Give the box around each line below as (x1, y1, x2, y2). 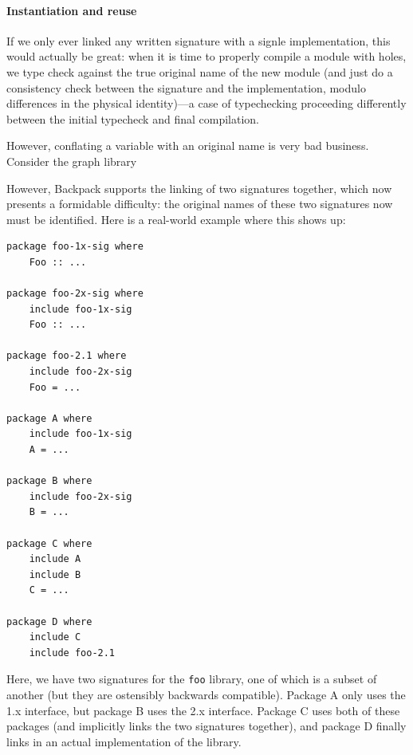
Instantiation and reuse (6, 2, 137, 18)
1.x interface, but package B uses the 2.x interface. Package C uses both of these (6, 702, 400, 718)
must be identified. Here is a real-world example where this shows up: (6, 210, 346, 227)
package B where (6, 475, 92, 487)
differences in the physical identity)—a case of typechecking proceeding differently (6, 95, 407, 112)
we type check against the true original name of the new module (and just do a (6, 63, 393, 80)
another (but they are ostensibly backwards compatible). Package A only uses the (6, 686, 406, 703)
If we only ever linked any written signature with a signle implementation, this (6, 32, 391, 49)
